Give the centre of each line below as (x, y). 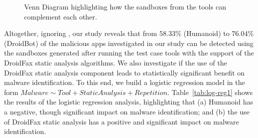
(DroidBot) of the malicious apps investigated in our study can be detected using (129, 43)
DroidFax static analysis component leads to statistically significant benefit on (124, 72)
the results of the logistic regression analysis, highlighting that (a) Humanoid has (129, 102)
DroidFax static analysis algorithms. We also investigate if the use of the (116, 62)
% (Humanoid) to (203, 33)
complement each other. (61, 16)
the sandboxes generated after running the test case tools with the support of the (129, 53)
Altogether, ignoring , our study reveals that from (81, 33)
